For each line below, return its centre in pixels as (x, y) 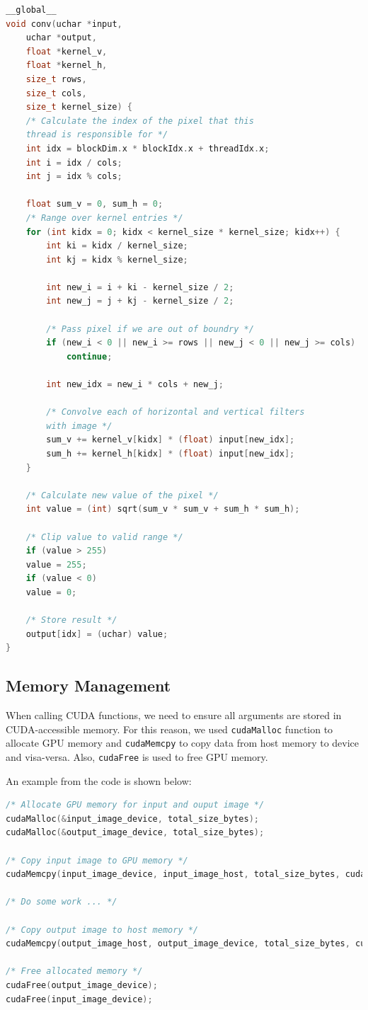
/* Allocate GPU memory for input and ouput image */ (135, 805)
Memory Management (88, 685)
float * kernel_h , (67, 65)
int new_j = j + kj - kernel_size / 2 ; (140, 301)
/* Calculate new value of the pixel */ (122, 495)
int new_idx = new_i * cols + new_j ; (135, 385)
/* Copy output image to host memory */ (102, 930)
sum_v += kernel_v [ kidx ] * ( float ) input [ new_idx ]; (171, 440)
